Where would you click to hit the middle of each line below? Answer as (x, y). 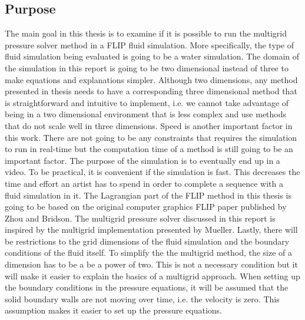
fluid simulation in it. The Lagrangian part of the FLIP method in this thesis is (148, 195)
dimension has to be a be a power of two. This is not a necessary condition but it (151, 264)
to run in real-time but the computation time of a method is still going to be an (149, 149)
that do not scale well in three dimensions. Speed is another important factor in (149, 125)
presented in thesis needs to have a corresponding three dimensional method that (151, 91)
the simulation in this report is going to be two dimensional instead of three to (147, 67)
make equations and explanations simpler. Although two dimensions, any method (151, 79)
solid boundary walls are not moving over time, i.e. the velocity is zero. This (142, 298)
